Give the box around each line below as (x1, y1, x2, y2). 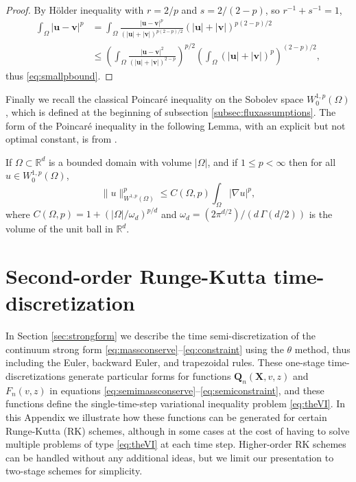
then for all (289, 154, 336, 169)
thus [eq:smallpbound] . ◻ (5, 68, 113, 82)
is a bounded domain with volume (48, 154, 192, 169)
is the (309, 206, 333, 221)
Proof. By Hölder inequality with (5, 3, 144, 16)
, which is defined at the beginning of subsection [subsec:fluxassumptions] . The (5, 105, 336, 119)
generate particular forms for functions (68, 369, 231, 383)
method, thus (294, 341, 351, 356)
